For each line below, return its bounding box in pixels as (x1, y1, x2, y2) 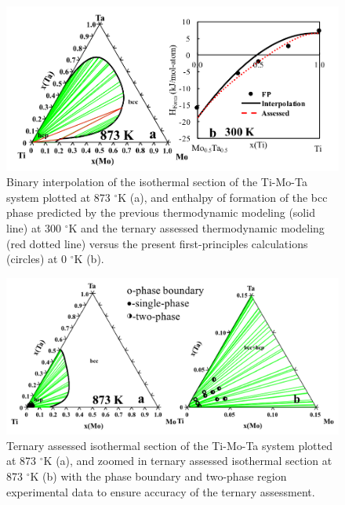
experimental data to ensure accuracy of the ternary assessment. (6, 483, 315, 500)
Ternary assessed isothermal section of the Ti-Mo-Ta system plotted (6, 437, 333, 453)
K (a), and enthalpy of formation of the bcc (118, 188, 328, 205)
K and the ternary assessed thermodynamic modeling (68, 219, 325, 236)
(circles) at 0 (6, 251, 67, 267)
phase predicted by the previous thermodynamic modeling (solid (6, 204, 315, 221)
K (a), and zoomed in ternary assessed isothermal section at (43, 452, 332, 469)
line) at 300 (6, 219, 61, 236)
